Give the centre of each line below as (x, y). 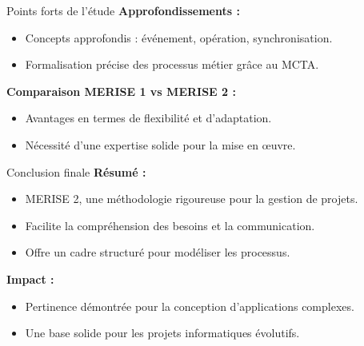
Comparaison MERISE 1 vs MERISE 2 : (121, 91)
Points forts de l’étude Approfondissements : (123, 10)
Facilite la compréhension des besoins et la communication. (170, 225)
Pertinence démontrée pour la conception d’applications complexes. (190, 306)
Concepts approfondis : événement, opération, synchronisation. (179, 37)
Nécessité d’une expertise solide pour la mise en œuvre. (160, 144)
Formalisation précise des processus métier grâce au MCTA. (172, 64)
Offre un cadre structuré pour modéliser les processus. (158, 252)
